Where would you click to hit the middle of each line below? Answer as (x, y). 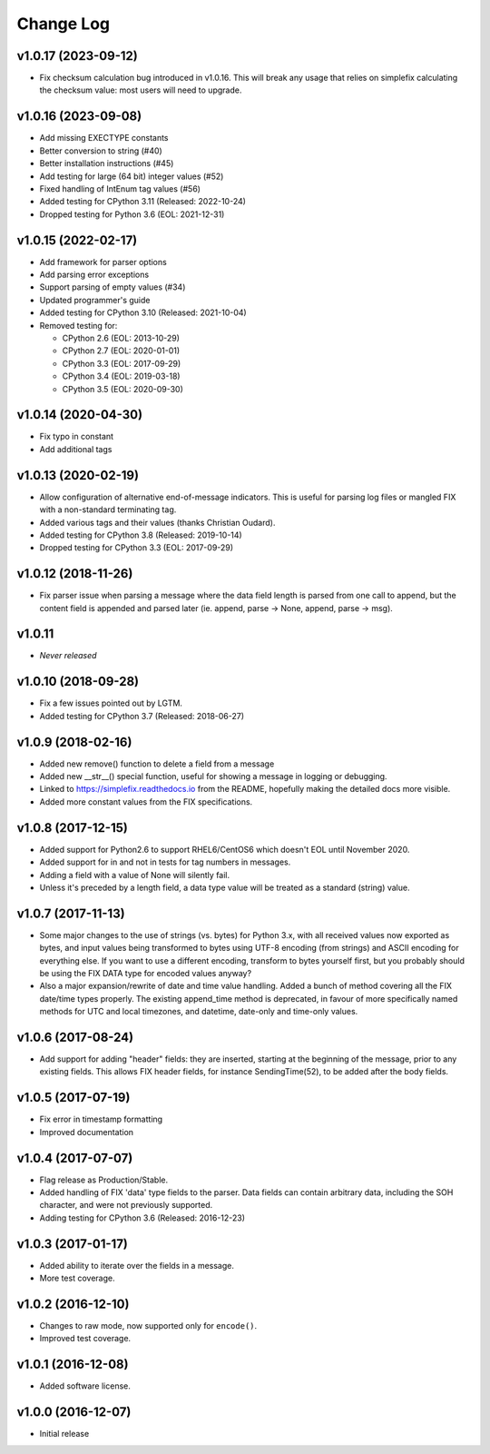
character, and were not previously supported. (126, 1205)
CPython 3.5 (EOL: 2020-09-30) (122, 389)
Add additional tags (76, 449)
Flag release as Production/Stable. (104, 1180)
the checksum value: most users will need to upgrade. (141, 90)
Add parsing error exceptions (94, 274)
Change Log (64, 24)
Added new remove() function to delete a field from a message (157, 764)
